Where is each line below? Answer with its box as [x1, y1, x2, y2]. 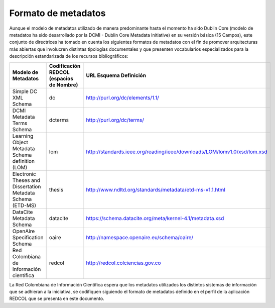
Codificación [49, 62, 81, 69]
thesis [49, 186, 64, 193]
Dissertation [12, 183, 41, 190]
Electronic [12, 170, 36, 177]
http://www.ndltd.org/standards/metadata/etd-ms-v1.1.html [86, 186, 225, 193]
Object [12, 139, 29, 146]
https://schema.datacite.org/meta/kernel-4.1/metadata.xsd [86, 215, 224, 222]
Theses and [12, 176, 40, 183]
